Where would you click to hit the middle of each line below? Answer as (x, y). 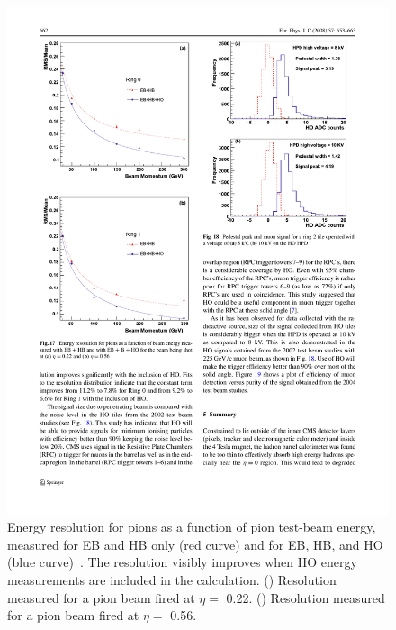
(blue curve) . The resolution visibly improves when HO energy (182, 562)
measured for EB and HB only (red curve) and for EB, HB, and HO (195, 544)
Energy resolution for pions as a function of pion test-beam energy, (192, 527)
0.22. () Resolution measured (306, 597)
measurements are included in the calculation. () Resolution (172, 579)
